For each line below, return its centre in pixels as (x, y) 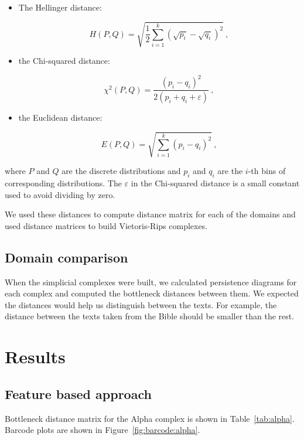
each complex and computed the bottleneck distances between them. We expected (152, 293)
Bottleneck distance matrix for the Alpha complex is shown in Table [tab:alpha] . (150, 418)
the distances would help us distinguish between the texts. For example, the (141, 304)
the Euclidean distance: (60, 117)
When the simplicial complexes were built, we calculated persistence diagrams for (151, 282)
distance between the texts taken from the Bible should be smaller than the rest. (150, 316)
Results (35, 357)
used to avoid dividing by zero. (60, 194)
